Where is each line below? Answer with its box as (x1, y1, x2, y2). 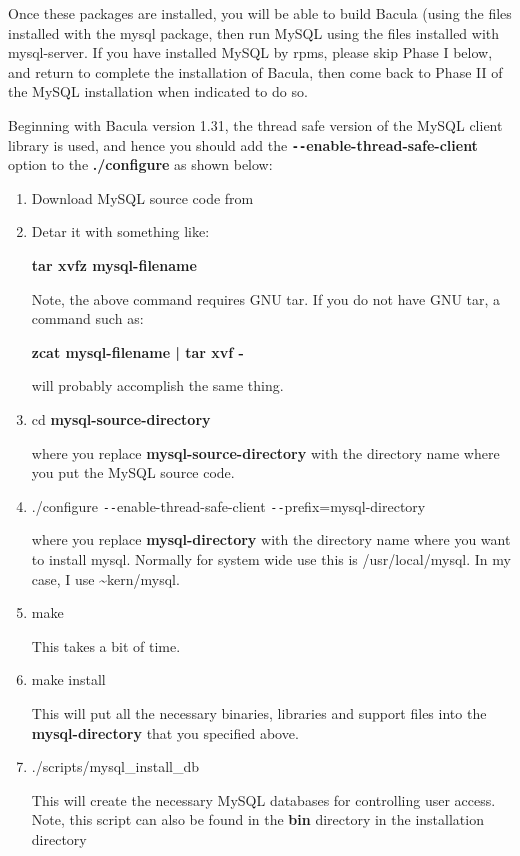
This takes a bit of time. (31, 635, 181, 656)
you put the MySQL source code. (31, 462, 235, 483)
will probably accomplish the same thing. (31, 375, 284, 396)
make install (31, 669, 106, 690)
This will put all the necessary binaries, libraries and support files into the (31, 702, 487, 723)
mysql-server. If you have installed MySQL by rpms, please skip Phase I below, (8, 42, 493, 63)
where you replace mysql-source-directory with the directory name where (31, 442, 500, 463)
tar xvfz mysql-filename (31, 255, 197, 275)
